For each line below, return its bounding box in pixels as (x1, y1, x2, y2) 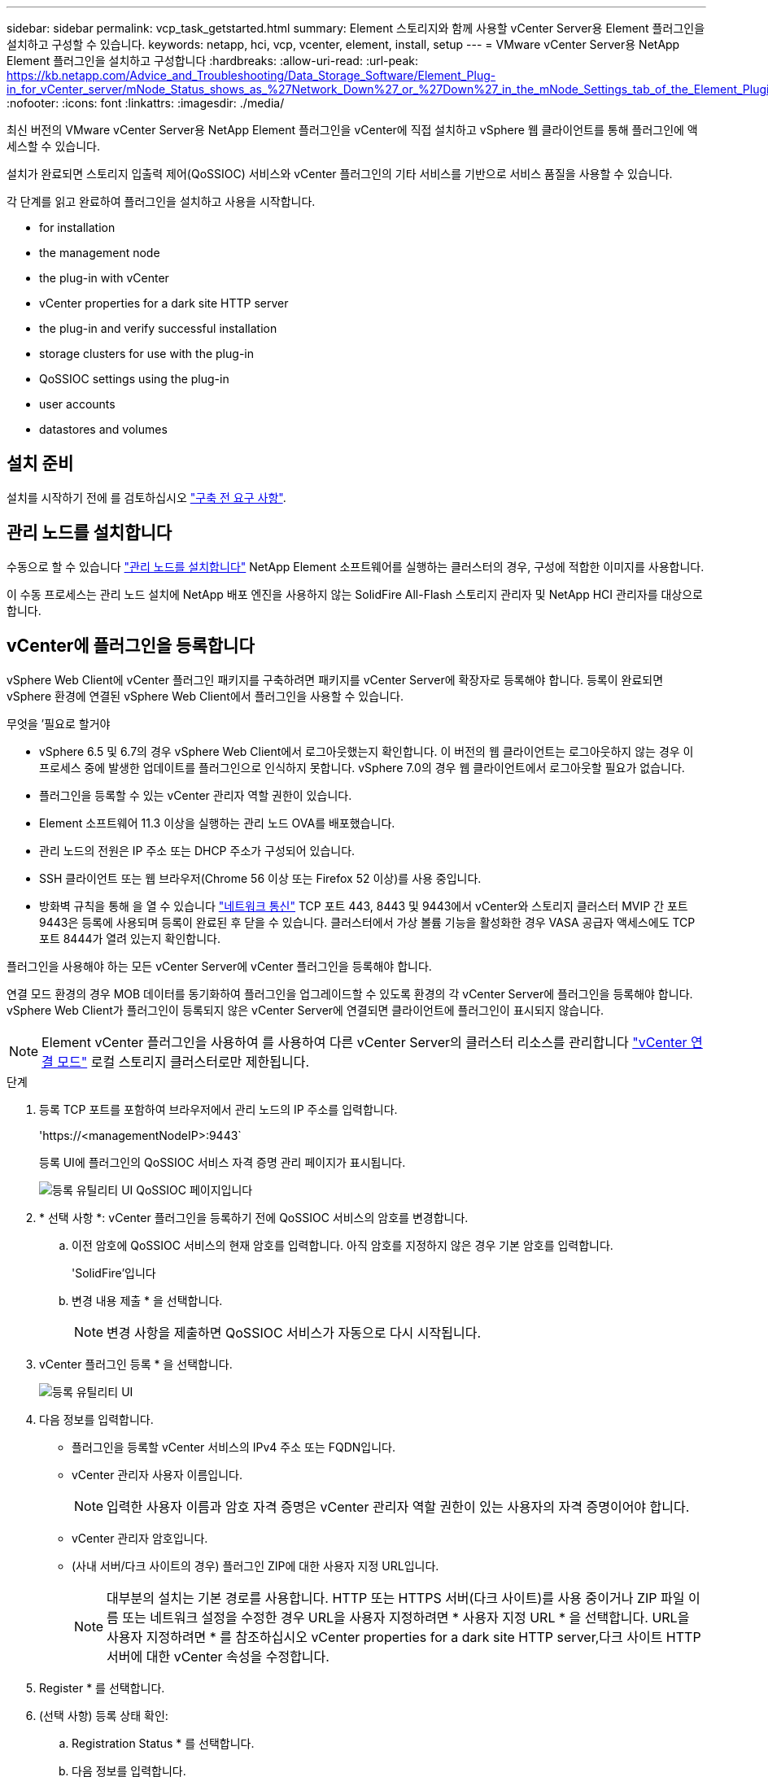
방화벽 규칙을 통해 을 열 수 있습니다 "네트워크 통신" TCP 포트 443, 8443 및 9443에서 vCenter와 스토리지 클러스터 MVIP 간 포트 (39, 898, 688, 913)
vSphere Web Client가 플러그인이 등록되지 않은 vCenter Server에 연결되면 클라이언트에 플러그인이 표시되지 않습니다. (7, 1002, 604, 1017)
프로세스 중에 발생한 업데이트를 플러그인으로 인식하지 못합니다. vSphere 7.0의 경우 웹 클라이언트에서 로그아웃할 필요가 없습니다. (39, 760, 685, 775)
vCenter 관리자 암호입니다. (72, 1530, 208, 1545)
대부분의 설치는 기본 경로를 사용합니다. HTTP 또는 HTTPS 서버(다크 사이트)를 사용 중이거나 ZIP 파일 (107, 1589, 685, 1606)
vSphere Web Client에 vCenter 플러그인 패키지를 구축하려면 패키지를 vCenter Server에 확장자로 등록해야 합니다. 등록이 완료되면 (7, 672, 664, 687)
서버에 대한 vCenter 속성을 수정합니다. (107, 1648, 329, 1665)
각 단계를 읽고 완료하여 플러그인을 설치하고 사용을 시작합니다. (7, 194, 316, 208)
